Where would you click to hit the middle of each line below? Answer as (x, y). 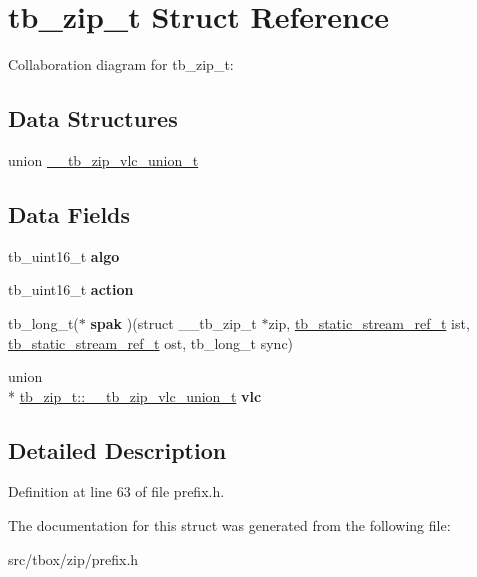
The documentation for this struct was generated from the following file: (229, 525)
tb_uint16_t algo (64, 255)
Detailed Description (117, 449)
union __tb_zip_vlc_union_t (103, 159)
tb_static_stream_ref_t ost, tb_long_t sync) (151, 342)
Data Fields (69, 213)
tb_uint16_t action (71, 289)
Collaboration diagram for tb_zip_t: (121, 64)
